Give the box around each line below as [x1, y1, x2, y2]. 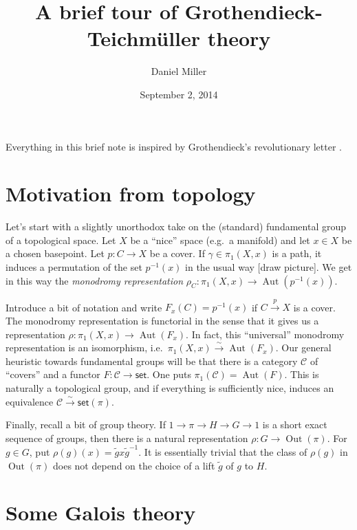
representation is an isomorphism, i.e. [6, 340, 163, 355]
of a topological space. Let [6, 232, 116, 247]
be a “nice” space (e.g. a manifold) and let [130, 232, 310, 247]
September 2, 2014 [140, 87, 218, 101]
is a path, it [272, 246, 322, 261]
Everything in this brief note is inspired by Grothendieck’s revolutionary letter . [6, 139, 343, 153]
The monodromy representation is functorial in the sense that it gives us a [6, 313, 319, 327]
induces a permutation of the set [6, 260, 142, 274]
